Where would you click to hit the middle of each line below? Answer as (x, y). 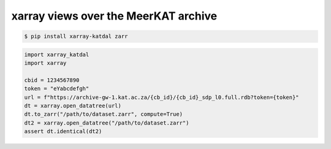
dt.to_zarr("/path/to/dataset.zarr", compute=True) (104, 114)
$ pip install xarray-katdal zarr (76, 36)
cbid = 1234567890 (52, 80)
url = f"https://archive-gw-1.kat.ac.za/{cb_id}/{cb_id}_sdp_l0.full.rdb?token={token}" (162, 97)
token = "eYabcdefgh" (57, 89)
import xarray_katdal (57, 54)
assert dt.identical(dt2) (63, 132)
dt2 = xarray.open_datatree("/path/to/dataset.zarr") (107, 123)
